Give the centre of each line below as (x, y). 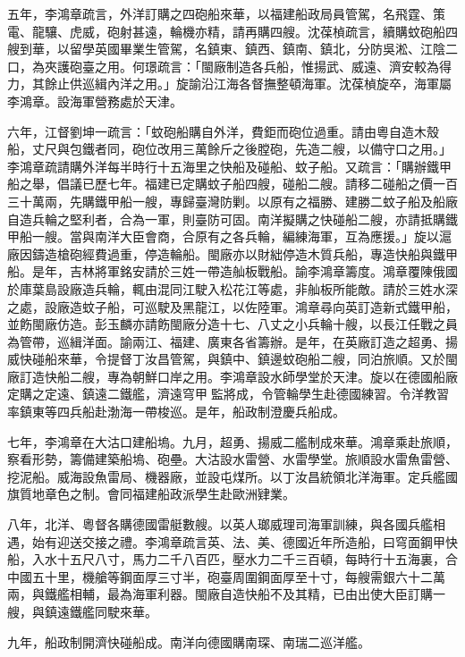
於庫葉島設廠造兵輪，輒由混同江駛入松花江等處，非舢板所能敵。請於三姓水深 (232, 288)
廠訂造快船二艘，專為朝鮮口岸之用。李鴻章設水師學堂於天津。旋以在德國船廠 (232, 376)
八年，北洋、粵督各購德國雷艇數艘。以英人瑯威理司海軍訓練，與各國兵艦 (220, 524)
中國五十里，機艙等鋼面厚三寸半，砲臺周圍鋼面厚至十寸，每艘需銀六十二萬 (226, 576)
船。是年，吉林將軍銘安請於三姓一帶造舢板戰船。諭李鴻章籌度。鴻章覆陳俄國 (232, 271)
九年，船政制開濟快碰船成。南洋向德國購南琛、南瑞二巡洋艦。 (189, 641)
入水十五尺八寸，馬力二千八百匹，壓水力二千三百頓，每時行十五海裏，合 (245, 559)
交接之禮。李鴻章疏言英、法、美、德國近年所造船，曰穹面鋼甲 (263, 541)
